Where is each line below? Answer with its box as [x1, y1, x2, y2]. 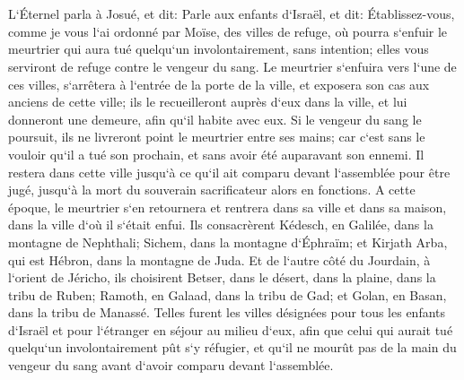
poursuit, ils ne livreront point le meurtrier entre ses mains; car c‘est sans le [8, 127, 425, 146]
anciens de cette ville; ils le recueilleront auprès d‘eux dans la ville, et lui [8, 92, 407, 111]
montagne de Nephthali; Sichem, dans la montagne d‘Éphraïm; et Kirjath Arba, [8, 232, 448, 251]
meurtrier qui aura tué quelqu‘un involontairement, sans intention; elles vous [8, 39, 429, 58]
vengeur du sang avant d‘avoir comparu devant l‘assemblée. [8, 356, 334, 375]
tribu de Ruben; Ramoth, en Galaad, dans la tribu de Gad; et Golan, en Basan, [8, 285, 447, 304]
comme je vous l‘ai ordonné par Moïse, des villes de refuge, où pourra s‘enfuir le [8, 22, 448, 40]
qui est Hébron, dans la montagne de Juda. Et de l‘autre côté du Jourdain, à [8, 250, 431, 269]
